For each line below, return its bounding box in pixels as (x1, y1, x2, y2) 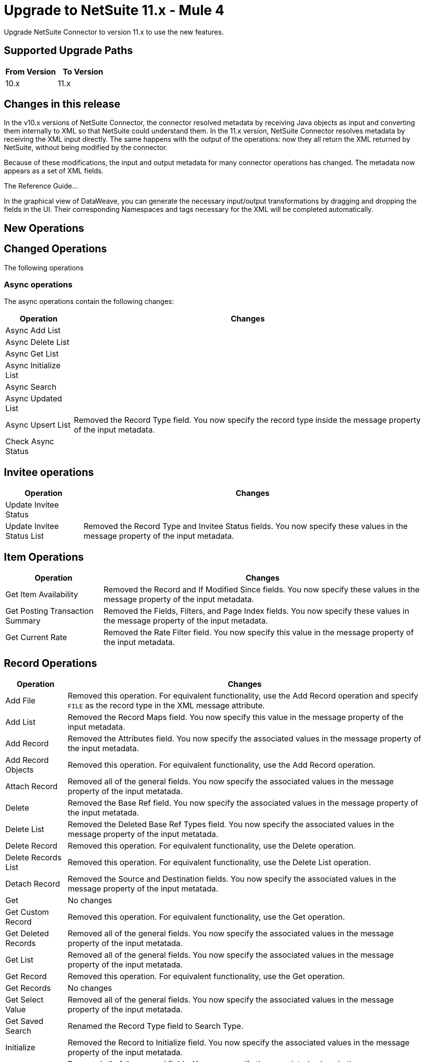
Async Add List (5, 325, 61, 336)
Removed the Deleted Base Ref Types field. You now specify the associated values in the (67, 819, 394, 829)
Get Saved (5, 1016, 43, 1026)
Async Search (5, 382, 57, 392)
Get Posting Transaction (5, 606, 94, 616)
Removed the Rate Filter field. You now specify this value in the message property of (103, 627, 414, 638)
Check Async (5, 436, 54, 447)
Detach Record (5, 878, 60, 889)
